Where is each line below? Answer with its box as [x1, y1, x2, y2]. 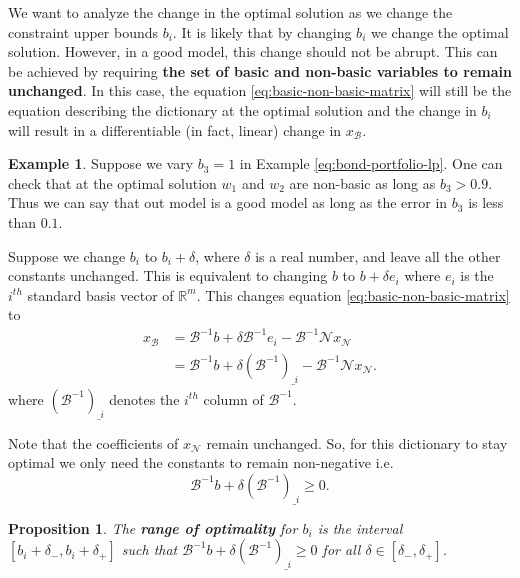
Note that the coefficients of [8, 432, 179, 453]
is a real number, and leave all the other [255, 245, 501, 266]
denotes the [109, 388, 180, 409]
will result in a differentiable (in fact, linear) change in [8, 119, 342, 140]
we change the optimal [370, 21, 509, 42]
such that [121, 539, 178, 560]
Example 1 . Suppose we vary [8, 153, 194, 174]
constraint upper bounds [8, 21, 158, 42]
